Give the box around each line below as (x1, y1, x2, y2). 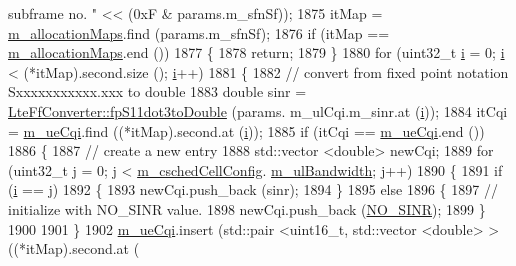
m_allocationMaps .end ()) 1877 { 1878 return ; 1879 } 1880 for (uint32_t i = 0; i (8, 42, 505, 63)
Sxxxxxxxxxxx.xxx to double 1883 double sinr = (8, 81, 307, 102)
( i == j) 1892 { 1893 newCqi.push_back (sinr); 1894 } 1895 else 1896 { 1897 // (8, 179, 498, 200)
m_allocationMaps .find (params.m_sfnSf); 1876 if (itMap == (8, 22, 390, 43)
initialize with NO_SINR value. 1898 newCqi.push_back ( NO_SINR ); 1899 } (8, 198, 486, 219)
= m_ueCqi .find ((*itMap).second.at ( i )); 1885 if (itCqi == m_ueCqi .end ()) (8, 120, 485, 141)
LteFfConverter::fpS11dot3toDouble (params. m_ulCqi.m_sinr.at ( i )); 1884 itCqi (8, 100, 508, 121)
